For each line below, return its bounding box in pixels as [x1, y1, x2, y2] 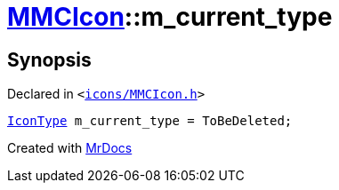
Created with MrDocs [7, 140, 133, 156]
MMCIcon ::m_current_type [7, 2, 333, 32]
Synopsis [7, 48, 92, 71]
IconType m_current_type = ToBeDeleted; [7, 114, 293, 129]
